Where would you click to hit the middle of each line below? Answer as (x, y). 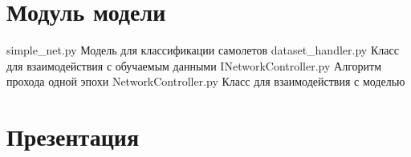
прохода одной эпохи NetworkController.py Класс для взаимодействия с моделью (206, 81)
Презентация (73, 137)
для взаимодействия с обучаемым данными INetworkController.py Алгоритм (194, 65)
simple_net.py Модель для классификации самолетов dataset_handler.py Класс (203, 50)
